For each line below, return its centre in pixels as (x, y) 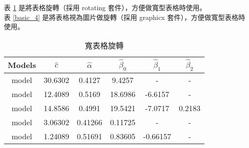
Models (22, 65)
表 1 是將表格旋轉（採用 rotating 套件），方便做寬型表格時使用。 (105, 7)
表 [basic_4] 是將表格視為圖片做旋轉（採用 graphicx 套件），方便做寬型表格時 (124, 17)
